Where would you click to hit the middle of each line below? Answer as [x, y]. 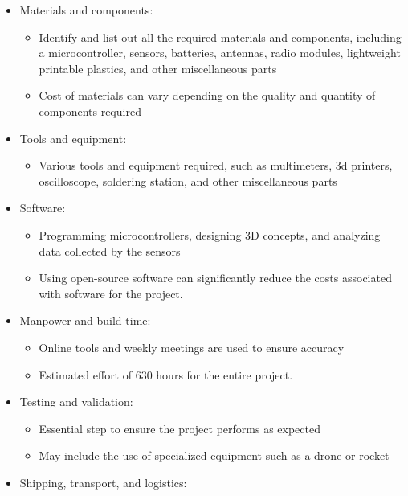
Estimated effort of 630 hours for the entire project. [166, 374]
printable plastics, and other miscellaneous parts [158, 68]
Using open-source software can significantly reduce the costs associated [215, 278]
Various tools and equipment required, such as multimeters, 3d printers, [216, 165]
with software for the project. [111, 293]
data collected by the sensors [110, 250]
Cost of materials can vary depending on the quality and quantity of [207, 95]
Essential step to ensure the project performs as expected [180, 428]
